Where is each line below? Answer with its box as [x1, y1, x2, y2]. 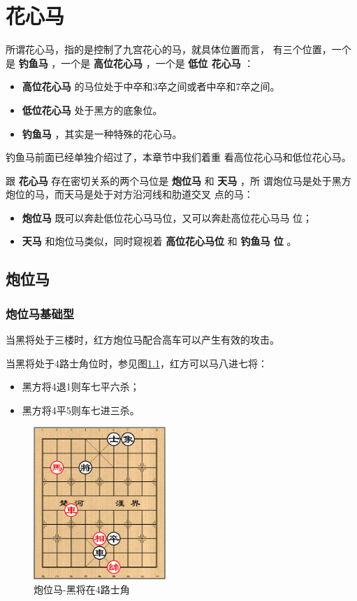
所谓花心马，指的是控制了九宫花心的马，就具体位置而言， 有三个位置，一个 [6, 42, 351, 57]
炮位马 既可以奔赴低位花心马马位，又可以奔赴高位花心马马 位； [22, 210, 313, 225]
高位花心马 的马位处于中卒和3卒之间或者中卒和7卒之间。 [22, 79, 280, 94]
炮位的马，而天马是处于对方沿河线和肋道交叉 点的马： [6, 187, 254, 201]
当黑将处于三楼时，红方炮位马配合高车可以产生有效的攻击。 [6, 332, 279, 347]
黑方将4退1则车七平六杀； [22, 379, 140, 394]
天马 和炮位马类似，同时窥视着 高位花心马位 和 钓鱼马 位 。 [22, 234, 297, 248]
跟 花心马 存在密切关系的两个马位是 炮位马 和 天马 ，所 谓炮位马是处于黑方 [6, 173, 351, 188]
